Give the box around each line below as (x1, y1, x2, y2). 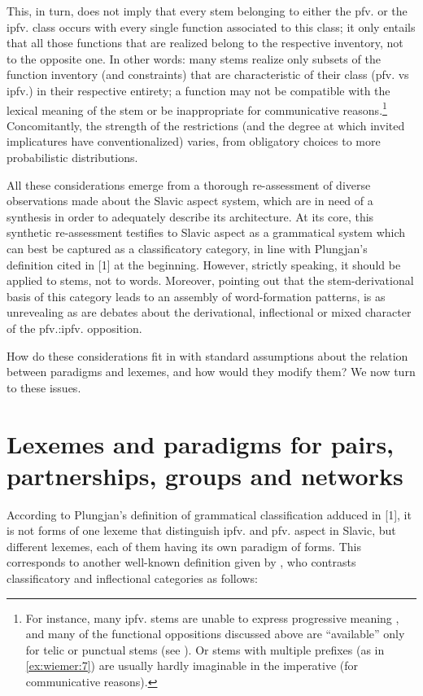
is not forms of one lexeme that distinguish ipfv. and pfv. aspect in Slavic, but (7, 522, 396, 539)
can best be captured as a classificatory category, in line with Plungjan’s (7, 239, 368, 256)
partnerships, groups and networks (7, 458, 403, 492)
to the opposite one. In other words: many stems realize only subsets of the (7, 50, 381, 67)
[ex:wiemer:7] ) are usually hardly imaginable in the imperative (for (25, 657, 359, 674)
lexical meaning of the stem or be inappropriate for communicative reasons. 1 (7, 98, 387, 118)
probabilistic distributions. (7, 149, 138, 165)
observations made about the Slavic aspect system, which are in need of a (7, 192, 373, 209)
